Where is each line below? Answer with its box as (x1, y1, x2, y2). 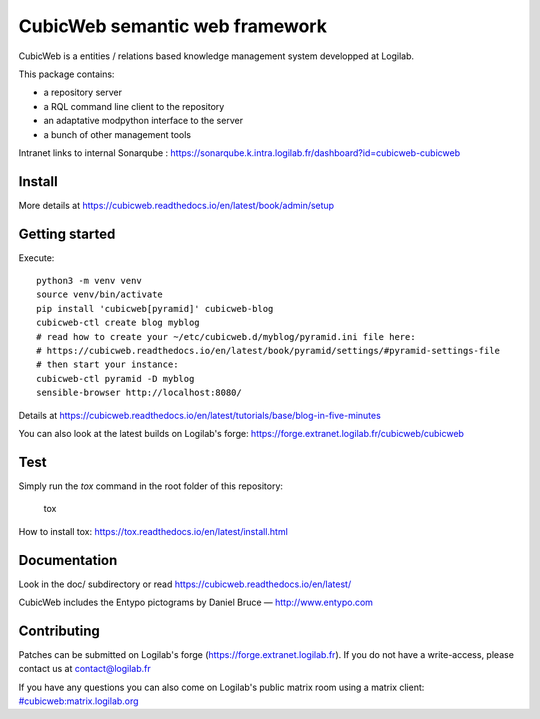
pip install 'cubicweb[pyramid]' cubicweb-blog (36, 303, 274, 314)
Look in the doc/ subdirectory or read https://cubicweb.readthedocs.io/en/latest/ (18, 578, 352, 590)
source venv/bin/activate (36, 289, 164, 300)
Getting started (18, 225, 116, 242)
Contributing (18, 622, 100, 639)
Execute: (18, 251, 55, 264)
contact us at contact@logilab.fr (18, 663, 152, 675)
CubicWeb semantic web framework (18, 15, 327, 37)
